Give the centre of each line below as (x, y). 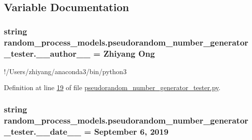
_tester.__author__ (47, 53)
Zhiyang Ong (129, 53)
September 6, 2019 (131, 131)
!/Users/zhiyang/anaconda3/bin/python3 (65, 71)
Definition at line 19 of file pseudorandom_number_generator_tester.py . (112, 87)
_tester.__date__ (42, 131)
